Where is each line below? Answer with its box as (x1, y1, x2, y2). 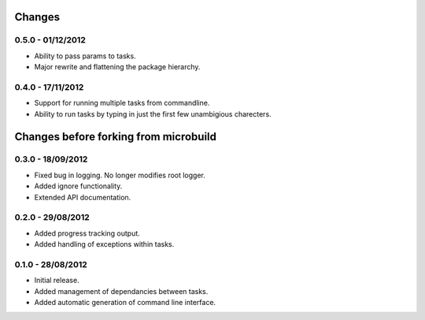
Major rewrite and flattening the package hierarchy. (34, 62, 201, 72)
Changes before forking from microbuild (14, 130, 216, 143)
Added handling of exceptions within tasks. (34, 240, 175, 249)
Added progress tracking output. (34, 229, 141, 238)
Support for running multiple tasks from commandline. (34, 99, 210, 108)
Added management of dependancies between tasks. (34, 286, 209, 296)
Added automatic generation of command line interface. (34, 298, 216, 307)
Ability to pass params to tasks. (34, 51, 137, 61)
